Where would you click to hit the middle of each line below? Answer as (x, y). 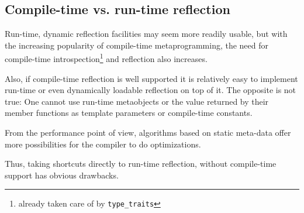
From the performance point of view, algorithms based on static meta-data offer (148, 133)
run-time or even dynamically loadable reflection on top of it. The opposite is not (151, 90)
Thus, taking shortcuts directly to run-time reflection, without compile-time (141, 164)
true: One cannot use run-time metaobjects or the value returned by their (137, 101)
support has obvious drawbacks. (62, 175)
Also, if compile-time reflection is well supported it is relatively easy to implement (151, 78)
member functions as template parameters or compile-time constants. (129, 113)
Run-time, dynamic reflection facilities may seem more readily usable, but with (146, 34)
